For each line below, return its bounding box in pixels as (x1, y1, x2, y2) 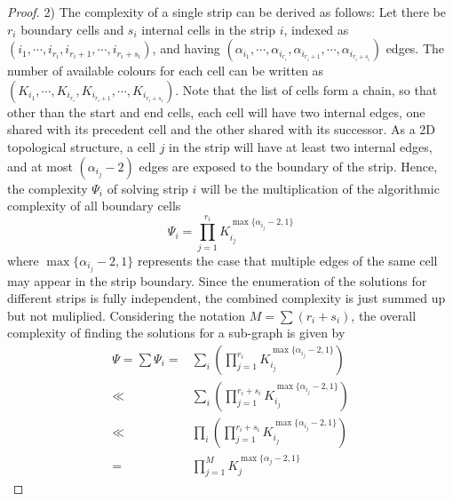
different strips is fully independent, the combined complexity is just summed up (7, 289, 446, 307)
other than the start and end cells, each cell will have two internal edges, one (7, 102, 425, 121)
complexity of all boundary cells (7, 196, 181, 215)
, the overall (351, 306, 417, 324)
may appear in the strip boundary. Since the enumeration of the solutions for (7, 271, 427, 290)
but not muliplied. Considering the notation (7, 306, 246, 324)
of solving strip (107, 179, 188, 197)
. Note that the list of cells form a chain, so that (175, 80, 438, 99)
